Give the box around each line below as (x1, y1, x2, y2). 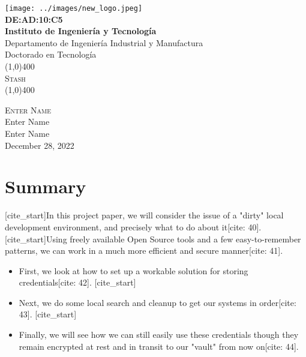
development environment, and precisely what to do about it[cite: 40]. (5, 220, 262, 233)
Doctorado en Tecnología (5, 48, 97, 61)
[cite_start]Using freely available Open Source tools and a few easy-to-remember (5, 232, 301, 245)
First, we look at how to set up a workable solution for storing (19, 264, 248, 277)
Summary (5, 174, 86, 199)
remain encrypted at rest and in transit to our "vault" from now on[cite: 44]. (19, 340, 299, 352)
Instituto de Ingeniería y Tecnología (5, 25, 157, 37)
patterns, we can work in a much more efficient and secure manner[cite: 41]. (5, 244, 283, 257)
